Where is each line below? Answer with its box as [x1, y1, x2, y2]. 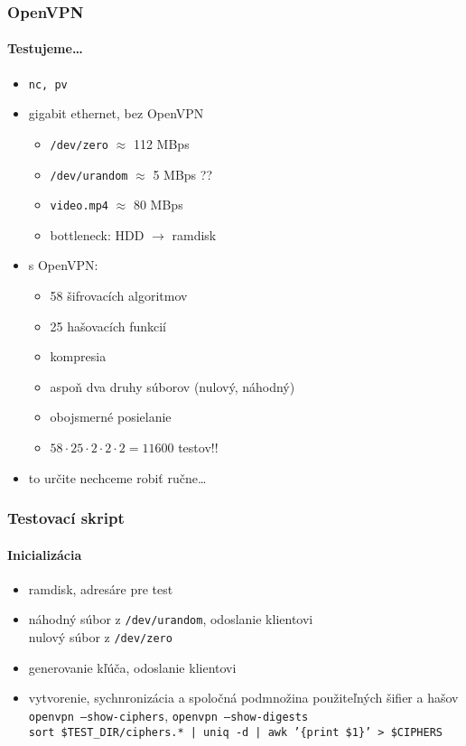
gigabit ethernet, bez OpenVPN [28, 104, 204, 123]
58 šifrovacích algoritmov [50, 286, 188, 305]
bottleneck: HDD [50, 225, 144, 244]
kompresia [50, 347, 107, 366]
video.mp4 [50, 200, 109, 213]
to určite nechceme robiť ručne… [28, 468, 207, 487]
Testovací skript [7, 507, 125, 529]
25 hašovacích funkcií [50, 316, 167, 335]
